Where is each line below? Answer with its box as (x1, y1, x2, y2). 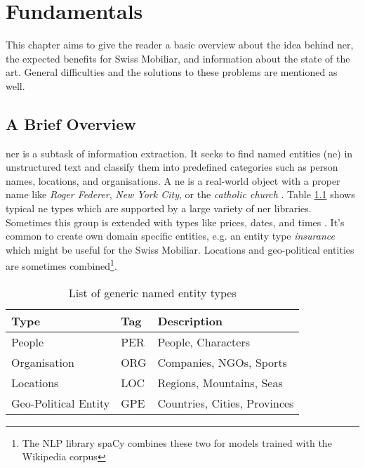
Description (157, 312, 223, 329)
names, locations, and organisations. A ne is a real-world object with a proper (6, 173, 340, 188)
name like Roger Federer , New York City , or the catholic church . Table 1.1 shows (6, 187, 355, 202)
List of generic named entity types (68, 284, 237, 301)
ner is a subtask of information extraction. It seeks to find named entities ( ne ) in (6, 145, 353, 160)
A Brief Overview (6, 112, 136, 134)
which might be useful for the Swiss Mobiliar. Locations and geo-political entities (6, 242, 354, 256)
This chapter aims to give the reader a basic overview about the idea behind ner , (6, 37, 354, 52)
